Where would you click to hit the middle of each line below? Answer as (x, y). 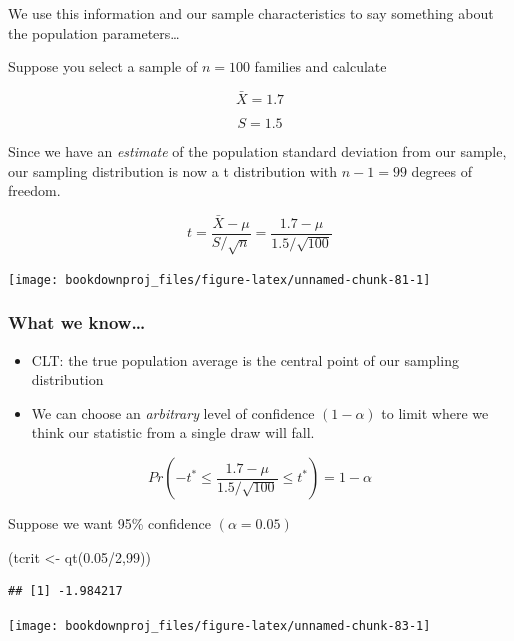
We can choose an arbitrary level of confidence (173, 412)
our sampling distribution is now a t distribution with (173, 170)
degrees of (441, 170)
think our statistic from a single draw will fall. (173, 432)
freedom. (34, 190)
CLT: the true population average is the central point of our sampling (245, 359)
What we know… (77, 322)
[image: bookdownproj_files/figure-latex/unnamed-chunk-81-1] (219, 279)
